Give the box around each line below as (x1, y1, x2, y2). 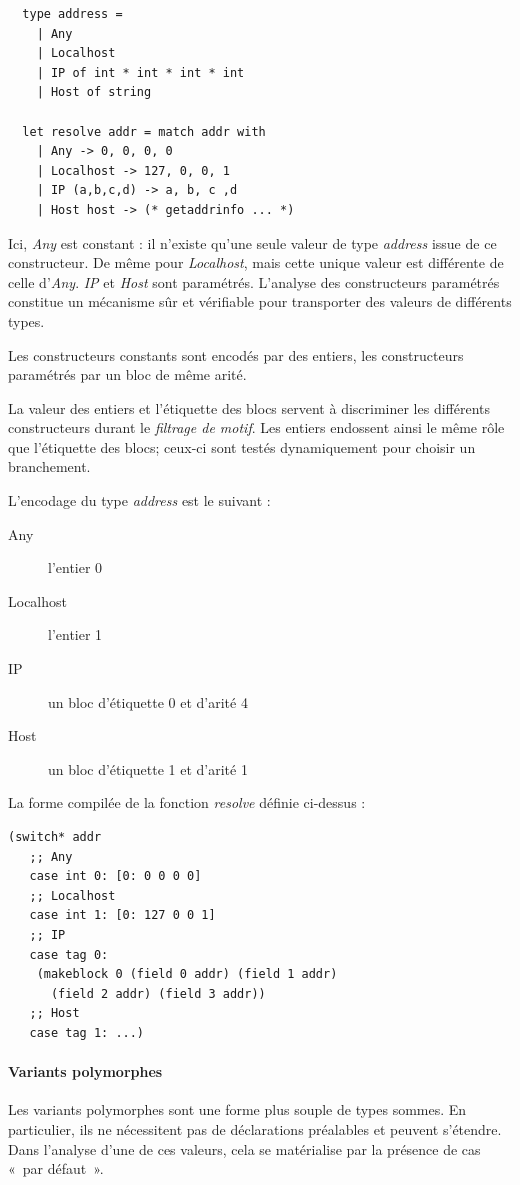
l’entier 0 (48, 557, 103, 578)
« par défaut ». (8, 1158, 104, 1179)
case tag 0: (29, 947, 109, 962)
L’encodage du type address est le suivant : (8, 490, 271, 511)
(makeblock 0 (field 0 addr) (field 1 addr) (36, 967, 338, 982)
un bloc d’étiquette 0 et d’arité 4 (48, 691, 248, 712)
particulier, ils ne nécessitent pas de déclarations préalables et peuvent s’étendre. (8, 1118, 502, 1139)
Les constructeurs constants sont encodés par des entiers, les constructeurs (8, 344, 464, 365)
